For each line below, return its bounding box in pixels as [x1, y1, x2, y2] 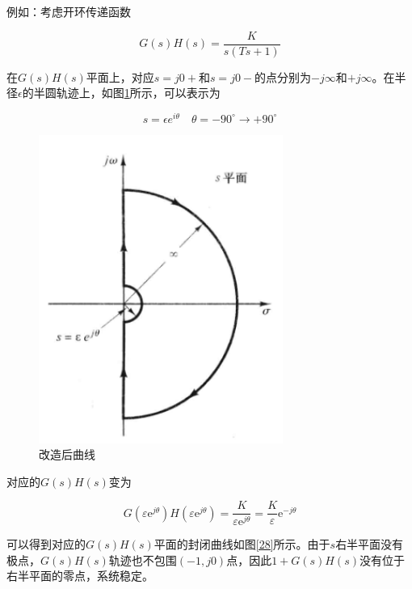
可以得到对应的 [6, 536, 86, 553]
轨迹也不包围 [108, 551, 177, 568]
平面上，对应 [86, 68, 154, 85]
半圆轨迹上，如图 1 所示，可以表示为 [33, 84, 221, 101]
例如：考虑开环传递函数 [6, 3, 131, 19]
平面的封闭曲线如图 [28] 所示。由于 [153, 536, 330, 553]
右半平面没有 [335, 536, 404, 553]
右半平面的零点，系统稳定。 [6, 567, 153, 584]
